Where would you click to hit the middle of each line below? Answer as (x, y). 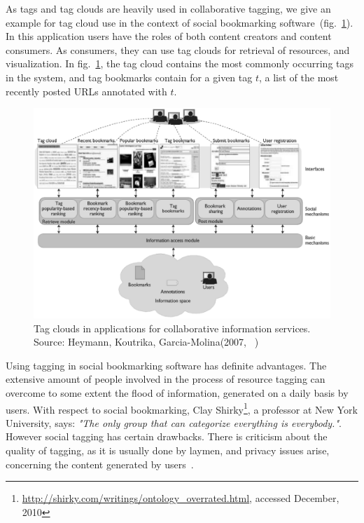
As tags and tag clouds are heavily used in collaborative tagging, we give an (168, 8)
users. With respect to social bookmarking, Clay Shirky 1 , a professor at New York (182, 408)
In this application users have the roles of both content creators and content (169, 36)
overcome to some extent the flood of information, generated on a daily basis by (177, 392)
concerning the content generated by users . (100, 464)
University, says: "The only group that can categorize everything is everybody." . (174, 422)
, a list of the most (299, 77)
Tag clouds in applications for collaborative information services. (172, 328)
